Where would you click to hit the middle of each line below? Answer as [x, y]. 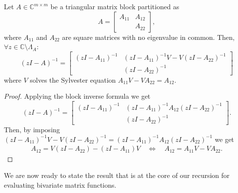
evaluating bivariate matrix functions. [60, 184]
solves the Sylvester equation [73, 79]
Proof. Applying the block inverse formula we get [77, 96]
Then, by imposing [32, 130]
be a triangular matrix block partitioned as [115, 6]
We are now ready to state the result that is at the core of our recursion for [117, 175]
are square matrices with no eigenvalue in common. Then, [148, 37]
